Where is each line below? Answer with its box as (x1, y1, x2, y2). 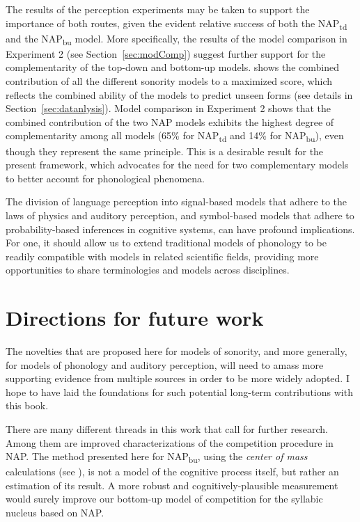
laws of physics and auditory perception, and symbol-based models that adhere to (6, 207, 354, 222)
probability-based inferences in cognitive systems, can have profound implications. (6, 221, 355, 236)
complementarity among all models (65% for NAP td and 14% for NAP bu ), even (6, 128, 344, 145)
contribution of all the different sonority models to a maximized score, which (6, 74, 332, 88)
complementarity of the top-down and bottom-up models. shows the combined (6, 60, 339, 74)
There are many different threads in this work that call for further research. (6, 421, 329, 436)
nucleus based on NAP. (6, 505, 104, 520)
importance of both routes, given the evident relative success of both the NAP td (6, 15, 347, 32)
